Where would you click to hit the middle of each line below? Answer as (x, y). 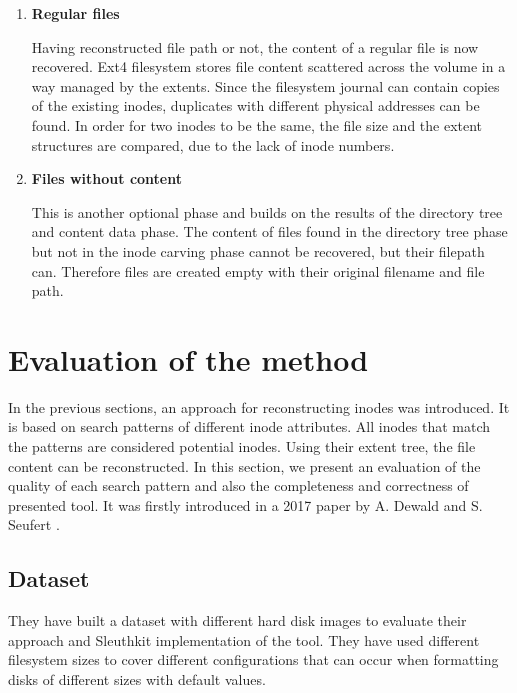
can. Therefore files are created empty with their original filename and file (258, 270)
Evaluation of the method (188, 358)
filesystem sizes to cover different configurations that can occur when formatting (253, 659)
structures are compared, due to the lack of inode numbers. (213, 144)
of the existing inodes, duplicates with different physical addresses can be (255, 105)
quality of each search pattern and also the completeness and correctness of (238, 485)
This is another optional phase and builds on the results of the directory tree (267, 211)
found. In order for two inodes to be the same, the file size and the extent (257, 124)
